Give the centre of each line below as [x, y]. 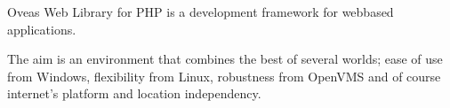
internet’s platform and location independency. [134, 93]
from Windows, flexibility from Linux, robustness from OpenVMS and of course [224, 76]
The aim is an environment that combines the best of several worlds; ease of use [225, 59]
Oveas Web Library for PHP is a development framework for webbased [201, 12]
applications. [42, 29]
